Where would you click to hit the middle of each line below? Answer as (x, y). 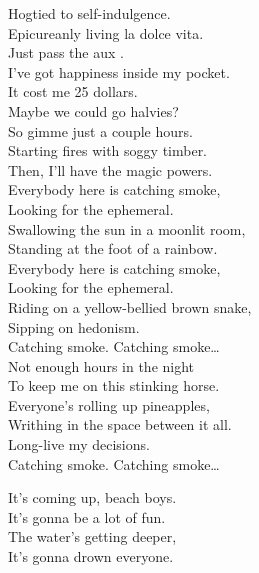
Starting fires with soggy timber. (108, 150)
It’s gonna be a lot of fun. (87, 516)
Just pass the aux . (66, 52)
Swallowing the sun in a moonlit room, (127, 228)
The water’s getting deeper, (92, 536)
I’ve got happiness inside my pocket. (119, 71)
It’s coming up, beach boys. (92, 497)
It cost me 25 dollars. (73, 91)
